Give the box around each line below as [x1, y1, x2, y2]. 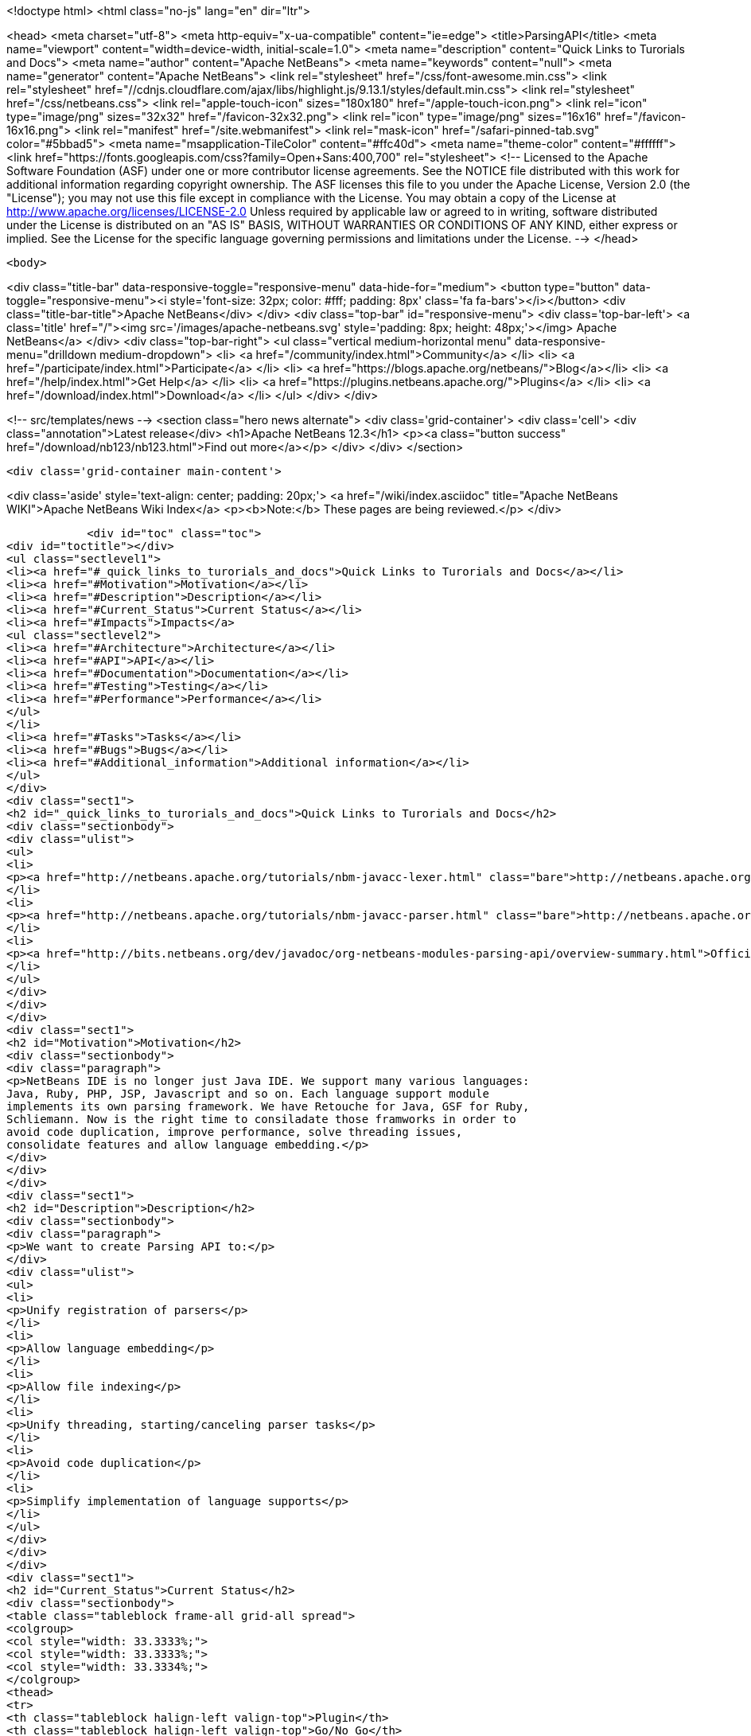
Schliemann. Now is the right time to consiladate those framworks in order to [6, 1113, 516, 1125]
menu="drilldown [6, 348, 97, 361]
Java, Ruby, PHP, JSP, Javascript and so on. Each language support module [6, 1087, 489, 1100]
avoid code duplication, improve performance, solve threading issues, [6, 1125, 463, 1138]
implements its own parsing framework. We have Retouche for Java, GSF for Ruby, [6, 1100, 530, 1113]
